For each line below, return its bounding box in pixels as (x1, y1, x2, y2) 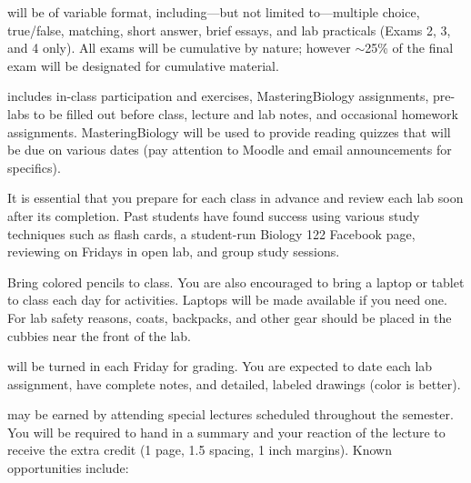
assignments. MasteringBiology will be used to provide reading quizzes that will (7, 122, 451, 141)
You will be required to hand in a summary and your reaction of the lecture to (7, 422, 446, 441)
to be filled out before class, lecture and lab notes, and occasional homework (33, 104, 458, 123)
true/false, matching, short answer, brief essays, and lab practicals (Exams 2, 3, (7, 20, 451, 39)
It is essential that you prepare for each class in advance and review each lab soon (7, 188, 464, 207)
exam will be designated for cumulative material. (7, 55, 279, 75)
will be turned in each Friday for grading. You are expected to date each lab (7, 357, 433, 376)
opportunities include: (7, 458, 129, 478)
